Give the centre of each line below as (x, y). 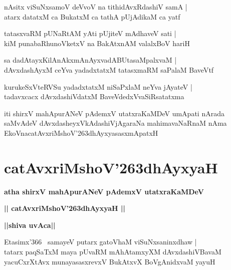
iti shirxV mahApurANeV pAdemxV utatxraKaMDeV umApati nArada (114, 113)
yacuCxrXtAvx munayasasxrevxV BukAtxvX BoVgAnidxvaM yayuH (110, 261)
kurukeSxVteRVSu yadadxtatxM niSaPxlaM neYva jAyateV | (98, 86)
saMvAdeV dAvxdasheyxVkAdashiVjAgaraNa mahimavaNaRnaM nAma (115, 123)
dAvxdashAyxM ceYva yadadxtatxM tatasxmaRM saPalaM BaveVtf (109, 69)
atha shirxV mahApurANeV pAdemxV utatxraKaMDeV (104, 191)
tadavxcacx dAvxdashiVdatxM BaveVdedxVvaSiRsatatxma (94, 96)
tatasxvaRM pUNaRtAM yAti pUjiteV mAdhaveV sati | (90, 33)
